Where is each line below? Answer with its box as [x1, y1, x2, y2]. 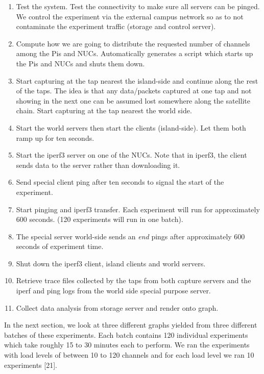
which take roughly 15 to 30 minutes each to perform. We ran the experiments [4, 339, 250, 350]
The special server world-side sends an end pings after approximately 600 [16, 231, 245, 241]
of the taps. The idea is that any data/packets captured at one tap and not [16, 85, 252, 96]
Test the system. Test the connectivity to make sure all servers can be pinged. [16, 1, 260, 11]
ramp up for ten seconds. [16, 132, 94, 143]
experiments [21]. [4, 359, 57, 370]
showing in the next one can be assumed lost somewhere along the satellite [16, 95, 250, 106]
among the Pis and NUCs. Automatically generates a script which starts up [16, 48, 253, 59]
